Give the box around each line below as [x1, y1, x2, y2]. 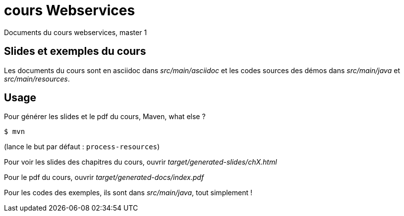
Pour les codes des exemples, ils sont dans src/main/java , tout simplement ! [4, 188, 252, 197]
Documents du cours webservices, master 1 [4, 28, 147, 37]
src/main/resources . [4, 74, 70, 83]
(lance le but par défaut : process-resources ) [4, 142, 160, 151]
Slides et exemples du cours [4, 45, 146, 58]
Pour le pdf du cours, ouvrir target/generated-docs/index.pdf [4, 173, 204, 182]
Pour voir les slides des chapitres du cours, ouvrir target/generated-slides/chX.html [4, 158, 277, 167]
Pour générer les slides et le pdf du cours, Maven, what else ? [4, 112, 206, 121]
